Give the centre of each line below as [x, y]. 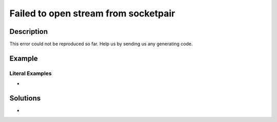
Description [29, 32]
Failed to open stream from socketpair [92, 13]
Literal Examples [31, 73]
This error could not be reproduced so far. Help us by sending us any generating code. [101, 44]
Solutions [25, 98]
